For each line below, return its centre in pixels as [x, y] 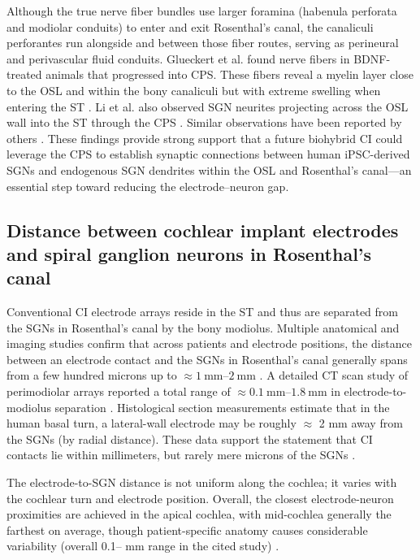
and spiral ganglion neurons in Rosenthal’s [189, 253]
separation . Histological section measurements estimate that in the [222, 407]
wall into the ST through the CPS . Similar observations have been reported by [204, 122]
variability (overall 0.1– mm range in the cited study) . [143, 546]
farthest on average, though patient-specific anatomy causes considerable [187, 530]
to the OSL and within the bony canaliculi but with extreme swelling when [194, 90]
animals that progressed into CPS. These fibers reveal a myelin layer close [229, 74]
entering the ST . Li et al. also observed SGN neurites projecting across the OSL [208, 106]
